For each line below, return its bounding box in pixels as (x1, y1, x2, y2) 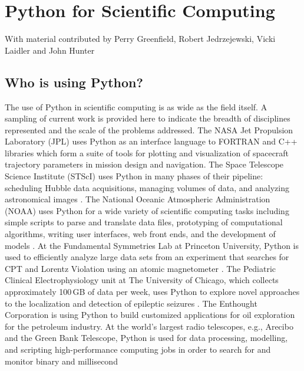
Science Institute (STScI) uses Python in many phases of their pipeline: (5, 170, 263, 182)
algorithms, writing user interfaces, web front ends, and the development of (5, 228, 276, 240)
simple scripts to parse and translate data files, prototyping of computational (5, 216, 283, 228)
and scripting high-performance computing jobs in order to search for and (5, 343, 271, 355)
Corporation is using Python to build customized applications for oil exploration (5, 308, 295, 321)
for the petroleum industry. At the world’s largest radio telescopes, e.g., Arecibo (5, 320, 293, 332)
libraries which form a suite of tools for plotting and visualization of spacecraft (5, 146, 289, 159)
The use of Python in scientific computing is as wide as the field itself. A (5, 100, 267, 113)
